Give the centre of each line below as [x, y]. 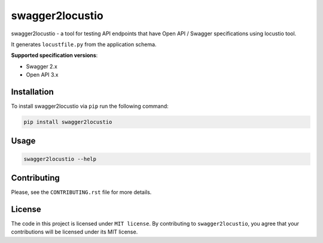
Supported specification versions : [54, 55]
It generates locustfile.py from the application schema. [84, 44]
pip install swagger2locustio [68, 122]
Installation [32, 92]
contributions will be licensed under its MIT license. [74, 232]
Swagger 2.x [42, 66]
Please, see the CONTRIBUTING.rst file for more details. [81, 192]
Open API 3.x [42, 75]
